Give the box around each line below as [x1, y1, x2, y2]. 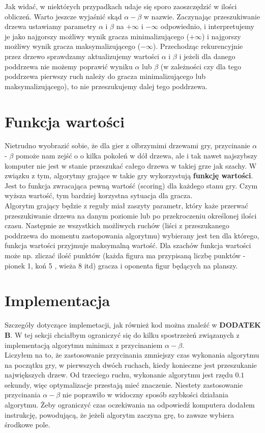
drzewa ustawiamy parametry [5, 21, 97, 32]
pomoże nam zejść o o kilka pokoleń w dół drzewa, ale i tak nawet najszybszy [15, 150, 258, 161]
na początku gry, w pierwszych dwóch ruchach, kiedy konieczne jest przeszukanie [5, 359, 257, 370]
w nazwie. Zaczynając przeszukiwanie [143, 11, 260, 21]
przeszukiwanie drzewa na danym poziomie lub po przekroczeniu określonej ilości [5, 210, 257, 221]
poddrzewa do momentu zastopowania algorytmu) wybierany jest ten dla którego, [5, 230, 259, 240]
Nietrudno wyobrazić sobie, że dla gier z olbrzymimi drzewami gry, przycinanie [5, 140, 250, 151]
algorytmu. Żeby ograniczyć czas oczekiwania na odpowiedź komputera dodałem [5, 399, 255, 410]
